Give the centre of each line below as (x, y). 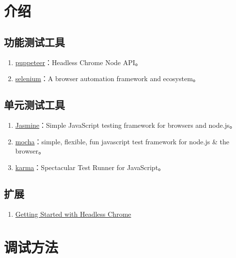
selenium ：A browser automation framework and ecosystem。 (107, 78)
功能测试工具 (34, 42)
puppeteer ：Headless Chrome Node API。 (79, 62)
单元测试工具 (34, 105)
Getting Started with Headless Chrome (73, 214)
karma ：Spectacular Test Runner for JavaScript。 (90, 167)
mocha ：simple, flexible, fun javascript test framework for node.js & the (122, 141)
